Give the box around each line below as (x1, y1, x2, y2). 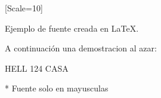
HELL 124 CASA (5, 62, 69, 74)
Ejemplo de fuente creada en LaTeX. (5, 22, 139, 34)
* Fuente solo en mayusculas (5, 82, 109, 94)
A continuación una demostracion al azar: (5, 42, 157, 54)
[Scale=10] (5, 2, 43, 14)
